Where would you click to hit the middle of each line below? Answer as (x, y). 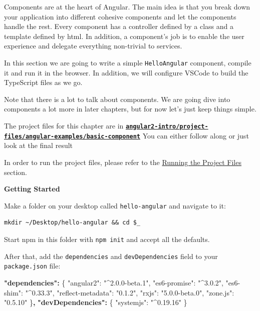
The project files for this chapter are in (64, 125)
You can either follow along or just (196, 135)
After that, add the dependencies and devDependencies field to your (111, 256)
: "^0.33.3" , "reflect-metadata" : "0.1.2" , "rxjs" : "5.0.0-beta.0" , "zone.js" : (128, 292)
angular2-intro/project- (167, 126)
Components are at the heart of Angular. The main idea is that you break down (127, 6)
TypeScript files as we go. (43, 82)
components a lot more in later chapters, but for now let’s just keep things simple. (130, 109)
